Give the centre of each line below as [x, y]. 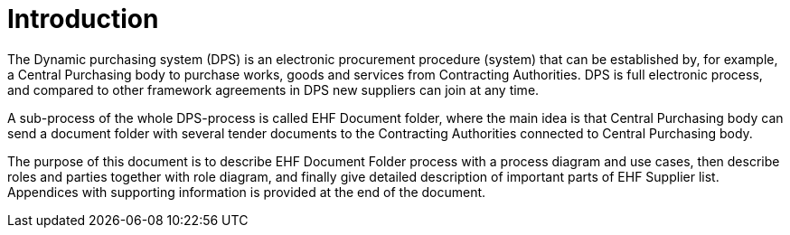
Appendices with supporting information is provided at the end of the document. [247, 192]
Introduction [83, 19]
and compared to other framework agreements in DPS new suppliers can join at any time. [273, 89]
